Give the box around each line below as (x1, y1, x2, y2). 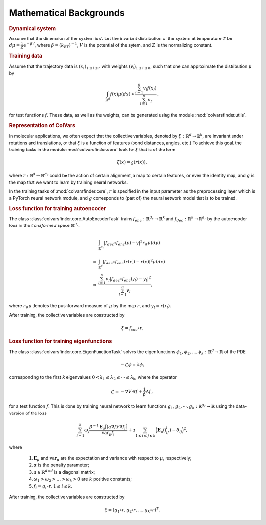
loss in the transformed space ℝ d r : (9, 222, 80, 228)
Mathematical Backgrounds (9, 7, 125, 18)
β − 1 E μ (89, 423, 105, 431)
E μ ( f (157, 427, 167, 434)
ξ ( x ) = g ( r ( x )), (116, 159, 147, 165)
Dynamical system (9, 25, 56, 32)
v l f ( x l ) (143, 85, 157, 92)
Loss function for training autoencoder (9, 205, 106, 212)
